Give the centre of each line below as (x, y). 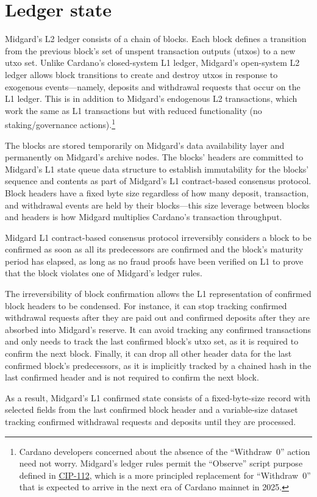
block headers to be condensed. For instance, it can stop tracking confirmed (146, 305)
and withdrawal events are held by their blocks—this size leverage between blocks (157, 205)
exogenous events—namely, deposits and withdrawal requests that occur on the (153, 86)
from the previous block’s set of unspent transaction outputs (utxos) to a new (150, 50)
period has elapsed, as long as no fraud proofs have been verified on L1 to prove (154, 261)
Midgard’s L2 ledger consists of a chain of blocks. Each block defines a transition (156, 39)
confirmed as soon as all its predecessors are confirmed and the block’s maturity (154, 249)
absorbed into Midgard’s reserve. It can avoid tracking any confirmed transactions (158, 329)
